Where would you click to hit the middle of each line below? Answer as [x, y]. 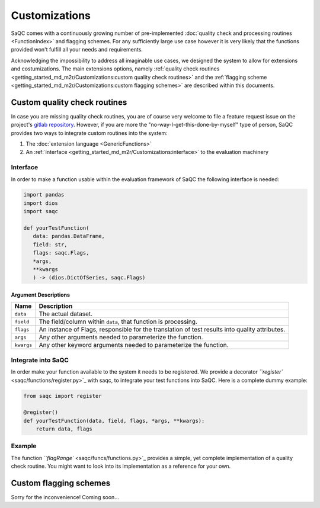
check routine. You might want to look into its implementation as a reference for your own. [121, 466]
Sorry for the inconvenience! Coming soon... [65, 497]
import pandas [44, 195]
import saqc [41, 211]
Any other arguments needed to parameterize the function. [121, 337]
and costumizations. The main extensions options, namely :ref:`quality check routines [115, 69]
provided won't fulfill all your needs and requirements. [77, 50]
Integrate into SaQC [40, 360]
